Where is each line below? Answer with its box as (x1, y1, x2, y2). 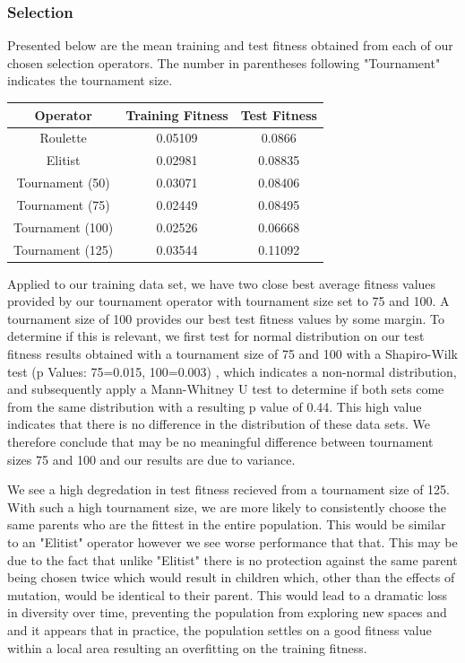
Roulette (39, 128, 87, 147)
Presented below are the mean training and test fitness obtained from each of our (7, 36, 453, 55)
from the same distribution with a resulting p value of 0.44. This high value (7, 397, 422, 415)
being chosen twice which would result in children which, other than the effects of (7, 568, 455, 587)
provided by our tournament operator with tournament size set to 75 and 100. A (7, 292, 450, 310)
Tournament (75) (16, 195, 110, 214)
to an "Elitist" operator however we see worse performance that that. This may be (7, 532, 458, 551)
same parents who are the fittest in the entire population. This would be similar (7, 515, 446, 534)
